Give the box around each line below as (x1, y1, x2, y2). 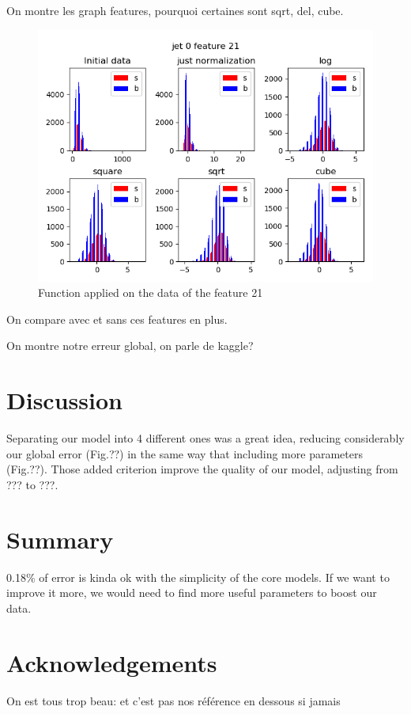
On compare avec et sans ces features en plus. (6, 310, 228, 327)
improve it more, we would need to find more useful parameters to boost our (6, 584, 377, 601)
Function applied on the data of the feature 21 (38, 284, 263, 301)
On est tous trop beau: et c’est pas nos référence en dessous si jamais (6, 692, 341, 708)
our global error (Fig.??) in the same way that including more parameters (6, 445, 363, 461)
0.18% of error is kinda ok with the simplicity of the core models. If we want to (6, 568, 390, 585)
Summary (6, 522, 114, 555)
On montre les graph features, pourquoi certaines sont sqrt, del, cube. (6, 2, 344, 18)
